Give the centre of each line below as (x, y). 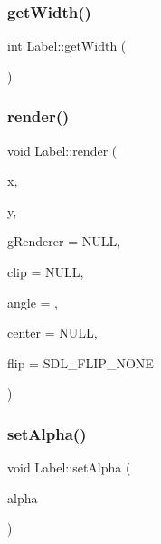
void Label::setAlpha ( (69, 468)
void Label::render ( (62, 150)
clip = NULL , (46, 272)
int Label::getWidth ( (67, 46)
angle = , (33, 302)
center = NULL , (52, 333)
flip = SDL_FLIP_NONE (80, 363)
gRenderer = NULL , (64, 241)
